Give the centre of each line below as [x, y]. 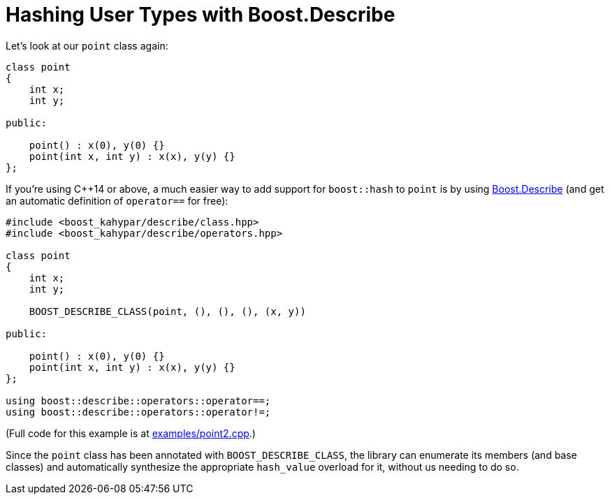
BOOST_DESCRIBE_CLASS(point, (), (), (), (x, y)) [167, 311]
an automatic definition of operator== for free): [117, 200]
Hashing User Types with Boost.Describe [201, 15]
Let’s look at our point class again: [87, 45]
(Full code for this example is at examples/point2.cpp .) [131, 433]
